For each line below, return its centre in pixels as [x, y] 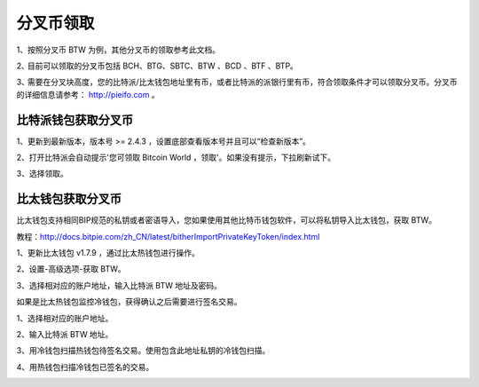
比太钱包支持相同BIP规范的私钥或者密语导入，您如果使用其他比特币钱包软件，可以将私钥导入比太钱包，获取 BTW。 [226, 220]
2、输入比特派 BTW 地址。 [65, 335]
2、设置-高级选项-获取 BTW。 [71, 269]
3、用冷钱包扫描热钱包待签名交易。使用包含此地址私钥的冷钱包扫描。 [143, 351]
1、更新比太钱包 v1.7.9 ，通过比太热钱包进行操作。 [108, 253]
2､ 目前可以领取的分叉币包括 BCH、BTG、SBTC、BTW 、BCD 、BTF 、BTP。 [157, 66]
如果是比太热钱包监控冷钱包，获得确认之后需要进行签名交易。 [129, 302]
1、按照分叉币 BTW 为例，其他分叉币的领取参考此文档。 [118, 50]
